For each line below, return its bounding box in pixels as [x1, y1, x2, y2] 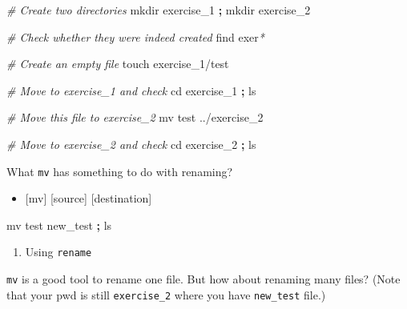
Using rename [25, 243, 92, 260]
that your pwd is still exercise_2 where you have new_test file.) [6, 286, 326, 303]
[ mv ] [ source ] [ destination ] [25, 190, 152, 207]
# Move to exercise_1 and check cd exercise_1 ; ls [6, 82, 256, 98]
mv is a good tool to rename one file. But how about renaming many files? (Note [6, 271, 401, 287]
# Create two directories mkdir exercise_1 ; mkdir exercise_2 [6, 2, 311, 18]
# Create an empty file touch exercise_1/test [6, 55, 229, 72]
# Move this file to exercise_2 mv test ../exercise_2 [6, 109, 264, 126]
